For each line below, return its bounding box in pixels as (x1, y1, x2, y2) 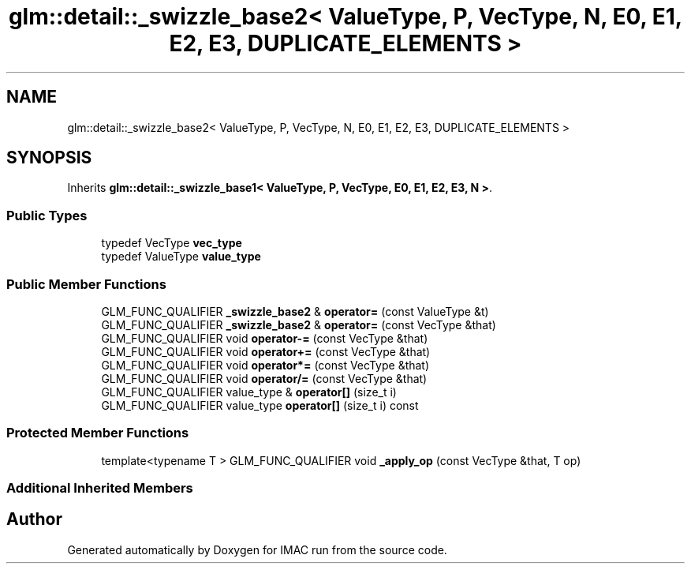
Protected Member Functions (6, 425, 189, 441)
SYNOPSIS (6, 148, 92, 168)
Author (6, 509, 62, 530)
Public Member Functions (6, 276, 166, 292)
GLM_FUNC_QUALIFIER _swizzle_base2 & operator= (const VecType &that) (101, 317, 496, 332)
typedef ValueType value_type (101, 249, 261, 264)
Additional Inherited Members (6, 480, 193, 497)
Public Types (6, 207, 88, 223)
